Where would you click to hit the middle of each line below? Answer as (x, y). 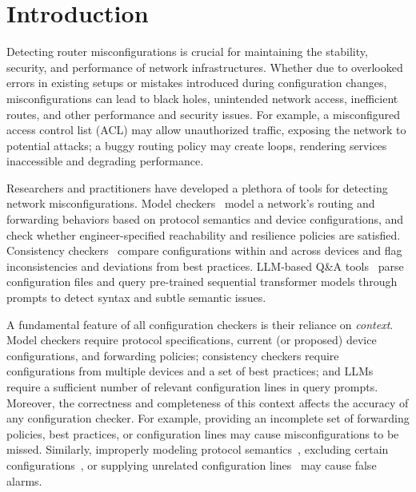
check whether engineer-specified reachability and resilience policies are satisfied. (204, 234)
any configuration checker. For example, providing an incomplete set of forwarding (208, 418)
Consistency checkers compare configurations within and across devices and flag (204, 250)
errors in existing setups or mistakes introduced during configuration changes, (197, 83)
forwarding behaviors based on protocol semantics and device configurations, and (205, 219)
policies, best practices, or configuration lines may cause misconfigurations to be (203, 433)
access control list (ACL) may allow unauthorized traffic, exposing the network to (206, 130)
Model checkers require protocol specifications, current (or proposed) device (192, 340)
